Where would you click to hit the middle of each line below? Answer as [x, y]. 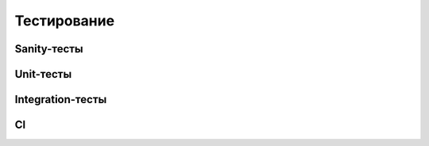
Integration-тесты [61, 100]
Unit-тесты [43, 74]
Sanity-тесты [49, 49]
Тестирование [65, 21]
